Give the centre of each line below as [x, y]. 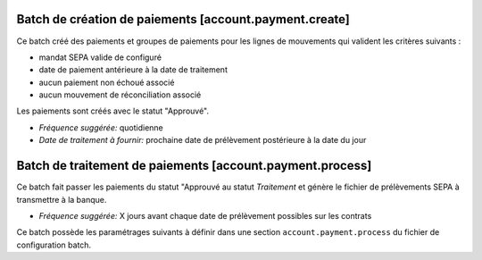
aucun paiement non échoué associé [107, 82]
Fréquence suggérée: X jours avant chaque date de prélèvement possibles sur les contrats [205, 215]
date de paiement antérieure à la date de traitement [133, 70]
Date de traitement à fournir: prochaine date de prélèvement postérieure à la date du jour [203, 140]
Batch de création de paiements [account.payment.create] [183, 19]
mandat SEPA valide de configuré [100, 57]
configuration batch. [54, 245]
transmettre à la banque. [62, 199]
